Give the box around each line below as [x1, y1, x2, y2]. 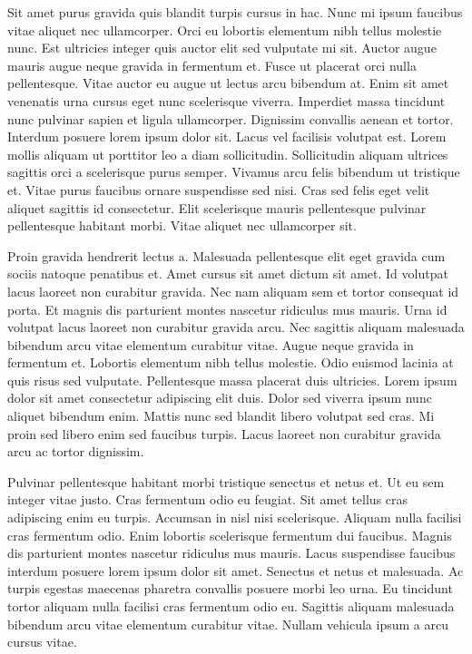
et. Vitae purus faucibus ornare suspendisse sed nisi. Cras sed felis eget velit [7, 180, 430, 199]
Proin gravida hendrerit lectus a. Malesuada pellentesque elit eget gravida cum [7, 246, 446, 265]
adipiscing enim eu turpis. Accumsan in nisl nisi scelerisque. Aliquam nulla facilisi [7, 508, 462, 527]
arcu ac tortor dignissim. [7, 442, 144, 461]
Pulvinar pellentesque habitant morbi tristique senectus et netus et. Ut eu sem [7, 472, 445, 491]
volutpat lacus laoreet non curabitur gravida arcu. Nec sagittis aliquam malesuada [7, 317, 465, 337]
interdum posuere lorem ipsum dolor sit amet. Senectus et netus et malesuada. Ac [7, 561, 464, 580]
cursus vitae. [7, 632, 77, 651]
